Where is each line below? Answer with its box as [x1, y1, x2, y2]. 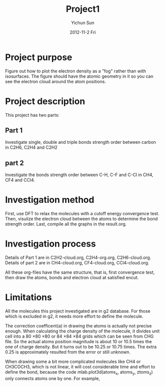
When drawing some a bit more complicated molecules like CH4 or [5, 358, 141, 365]
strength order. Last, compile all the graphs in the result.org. [5, 221, 127, 227]
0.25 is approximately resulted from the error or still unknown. [5, 349, 131, 355]
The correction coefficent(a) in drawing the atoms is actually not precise [5, 323, 152, 329]
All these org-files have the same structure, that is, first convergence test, [5, 269, 155, 275]
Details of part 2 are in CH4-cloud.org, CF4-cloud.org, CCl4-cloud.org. [5, 260, 149, 266]
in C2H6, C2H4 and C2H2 [5, 144, 58, 151]
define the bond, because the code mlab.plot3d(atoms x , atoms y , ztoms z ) [5, 369, 153, 376]
